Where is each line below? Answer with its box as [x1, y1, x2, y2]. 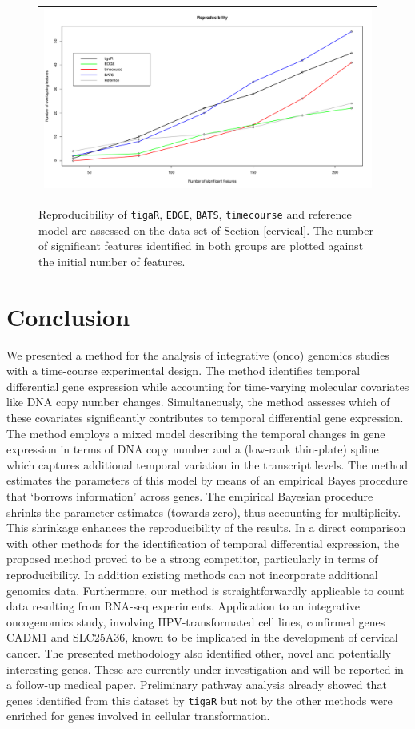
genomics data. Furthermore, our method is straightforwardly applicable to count [6, 582, 405, 598]
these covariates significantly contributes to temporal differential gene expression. [6, 409, 404, 425]
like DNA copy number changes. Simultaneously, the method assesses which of [6, 393, 390, 410]
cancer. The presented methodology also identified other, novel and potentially [6, 644, 391, 661]
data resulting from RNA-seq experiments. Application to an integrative [6, 598, 360, 614]
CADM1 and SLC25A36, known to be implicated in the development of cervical [6, 629, 398, 646]
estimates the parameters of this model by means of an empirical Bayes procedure [6, 472, 408, 489]
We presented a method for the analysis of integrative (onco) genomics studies [6, 346, 389, 363]
